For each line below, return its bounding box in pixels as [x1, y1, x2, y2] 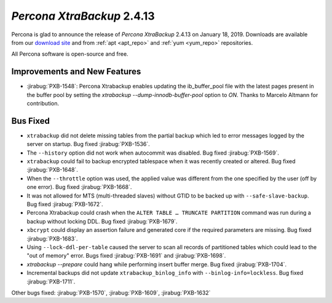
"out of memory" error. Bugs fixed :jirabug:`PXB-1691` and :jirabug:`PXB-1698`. [26, 252, 226, 259]
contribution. [26, 100, 60, 107]
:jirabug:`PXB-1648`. [26, 166, 78, 174]
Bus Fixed [11, 115, 50, 126]
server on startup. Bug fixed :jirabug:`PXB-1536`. [26, 140, 150, 148]
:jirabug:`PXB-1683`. [26, 235, 78, 242]
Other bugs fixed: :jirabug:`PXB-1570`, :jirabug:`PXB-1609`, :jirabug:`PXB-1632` [11, 289, 211, 296]
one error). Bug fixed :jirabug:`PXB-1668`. [26, 183, 132, 191]
